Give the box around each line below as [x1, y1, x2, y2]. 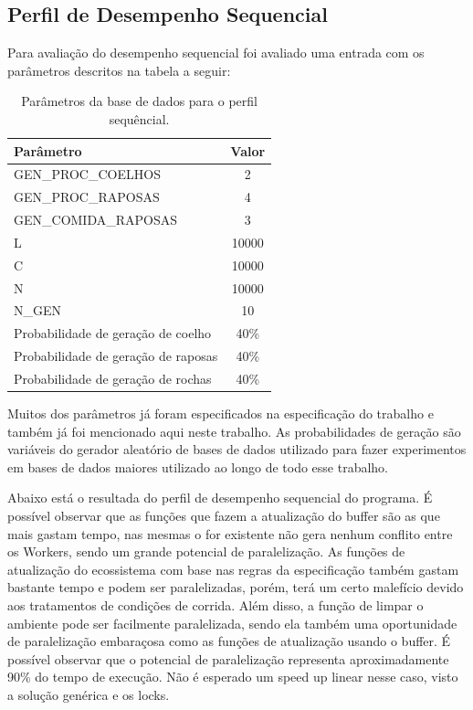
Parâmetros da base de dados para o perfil [21, 91, 258, 111]
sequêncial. [109, 109, 170, 128]
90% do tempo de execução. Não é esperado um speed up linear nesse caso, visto [7, 667, 458, 686]
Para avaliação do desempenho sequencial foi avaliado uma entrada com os [7, 43, 425, 62]
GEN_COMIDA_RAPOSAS [14, 210, 178, 229]
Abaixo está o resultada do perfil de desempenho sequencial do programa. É [7, 488, 433, 507]
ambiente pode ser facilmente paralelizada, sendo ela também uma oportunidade [7, 613, 457, 632]
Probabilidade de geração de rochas [14, 369, 212, 388]
